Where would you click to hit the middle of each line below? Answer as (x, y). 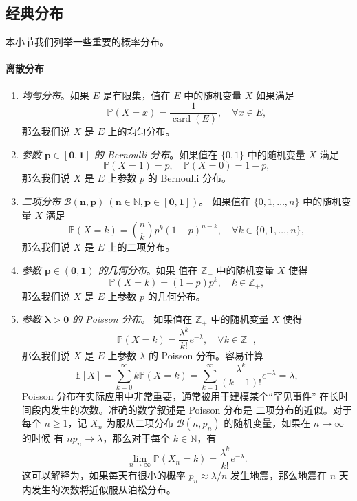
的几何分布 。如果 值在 (148, 269)
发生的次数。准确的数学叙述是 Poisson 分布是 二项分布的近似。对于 (201, 409)
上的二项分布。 (141, 247)
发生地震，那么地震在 (279, 475)
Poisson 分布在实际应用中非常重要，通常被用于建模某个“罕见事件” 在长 (180, 396)
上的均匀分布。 (141, 131)
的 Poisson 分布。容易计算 (206, 355)
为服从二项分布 (140, 423)
